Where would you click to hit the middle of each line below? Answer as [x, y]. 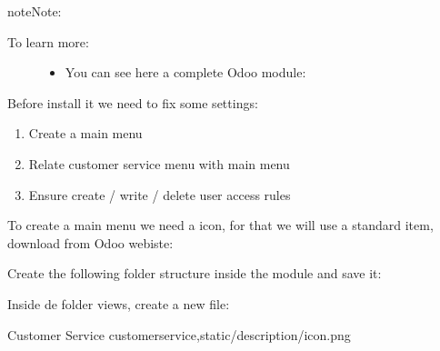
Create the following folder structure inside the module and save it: [195, 273]
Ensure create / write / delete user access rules [160, 194]
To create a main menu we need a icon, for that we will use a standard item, [220, 225]
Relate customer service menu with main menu [159, 163]
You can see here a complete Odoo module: [185, 72]
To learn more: [48, 41]
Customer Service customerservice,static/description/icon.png [179, 334]
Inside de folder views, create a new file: [119, 303]
